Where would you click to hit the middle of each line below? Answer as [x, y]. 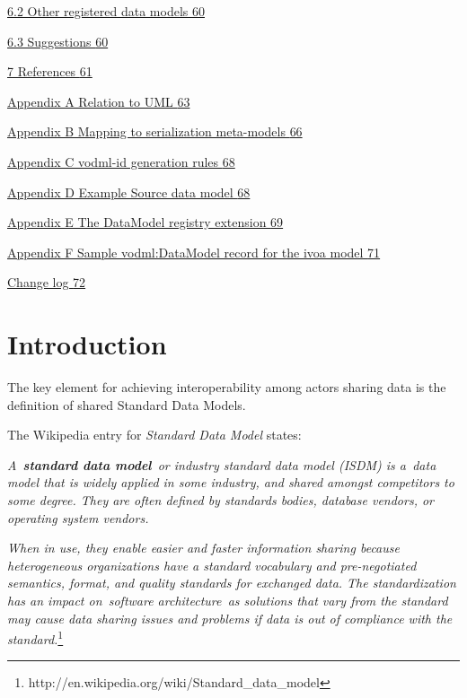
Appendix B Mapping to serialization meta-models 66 [155, 131]
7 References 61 [50, 71]
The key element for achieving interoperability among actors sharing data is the [227, 387]
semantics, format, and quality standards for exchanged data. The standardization [232, 583]
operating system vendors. [78, 517]
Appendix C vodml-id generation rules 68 [121, 161]
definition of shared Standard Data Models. [127, 404]
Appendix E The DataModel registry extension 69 [145, 222]
